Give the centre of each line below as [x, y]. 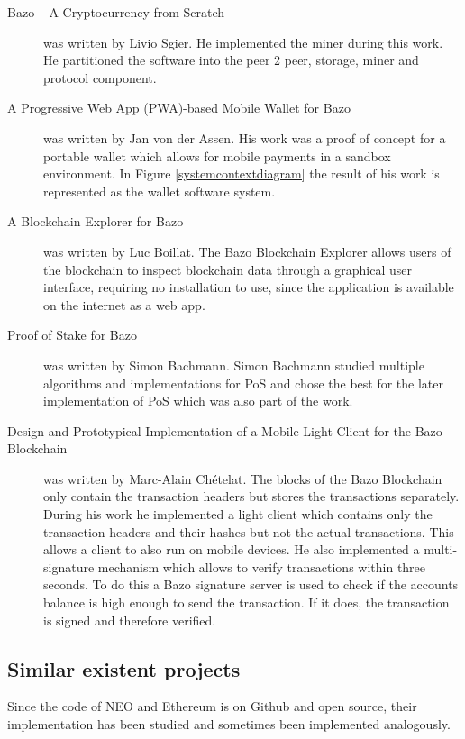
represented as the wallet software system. [160, 191]
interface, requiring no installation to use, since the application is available [249, 287]
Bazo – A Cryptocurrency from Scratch [116, 12]
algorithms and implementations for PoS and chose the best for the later [243, 383]
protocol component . [100, 77]
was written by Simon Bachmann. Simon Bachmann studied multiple [234, 365]
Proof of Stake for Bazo [72, 335]
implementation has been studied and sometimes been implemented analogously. [229, 724]
